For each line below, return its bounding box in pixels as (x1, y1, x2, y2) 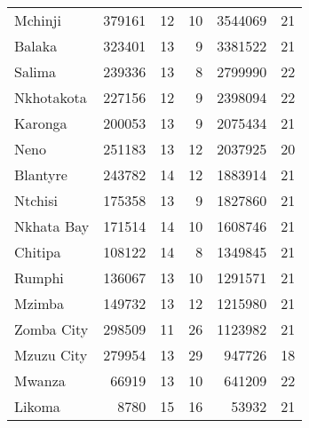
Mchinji (14, 10, 61, 30)
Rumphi (14, 267, 64, 288)
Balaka (14, 36, 58, 56)
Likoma (14, 396, 60, 416)
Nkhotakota (14, 87, 87, 107)
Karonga (14, 113, 67, 133)
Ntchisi (14, 190, 58, 210)
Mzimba (14, 293, 65, 313)
